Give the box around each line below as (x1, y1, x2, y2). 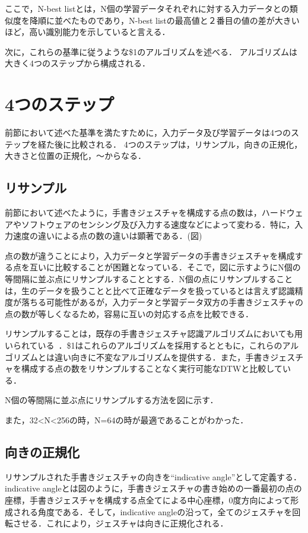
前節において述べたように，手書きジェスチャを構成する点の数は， (5, 206, 262, 219)
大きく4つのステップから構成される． (5, 57, 150, 69)
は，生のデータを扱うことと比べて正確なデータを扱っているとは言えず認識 (5, 284, 295, 296)
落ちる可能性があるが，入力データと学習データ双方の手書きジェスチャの (21, 296, 304, 308)
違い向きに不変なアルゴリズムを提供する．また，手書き (54, 350, 271, 363)
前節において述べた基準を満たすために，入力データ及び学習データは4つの (5, 126, 291, 139)
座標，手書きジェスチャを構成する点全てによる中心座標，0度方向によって (5, 493, 291, 506)
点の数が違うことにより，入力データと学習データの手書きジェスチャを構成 (5, 249, 295, 261)
